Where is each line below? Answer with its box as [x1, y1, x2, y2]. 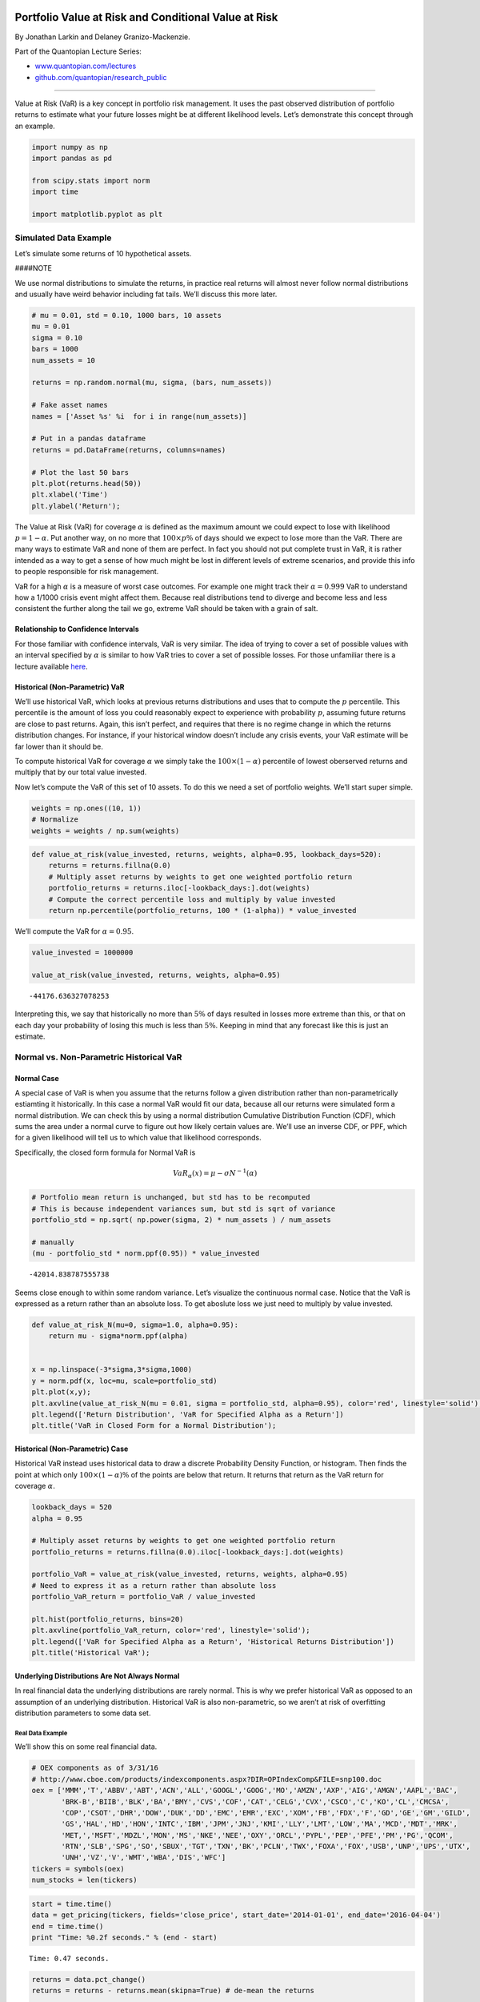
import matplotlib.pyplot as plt [31, 210, 163, 219]
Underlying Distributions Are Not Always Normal [14, 1670, 180, 1681]
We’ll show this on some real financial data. [14, 1742, 158, 1751]
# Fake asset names [31, 400, 108, 410]
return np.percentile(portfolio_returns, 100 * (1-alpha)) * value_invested [48, 906, 357, 915]
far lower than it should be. [14, 742, 103, 751]
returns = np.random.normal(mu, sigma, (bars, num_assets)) [31, 378, 273, 388]
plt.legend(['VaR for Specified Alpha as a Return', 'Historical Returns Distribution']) [31, 1637, 395, 1646]
